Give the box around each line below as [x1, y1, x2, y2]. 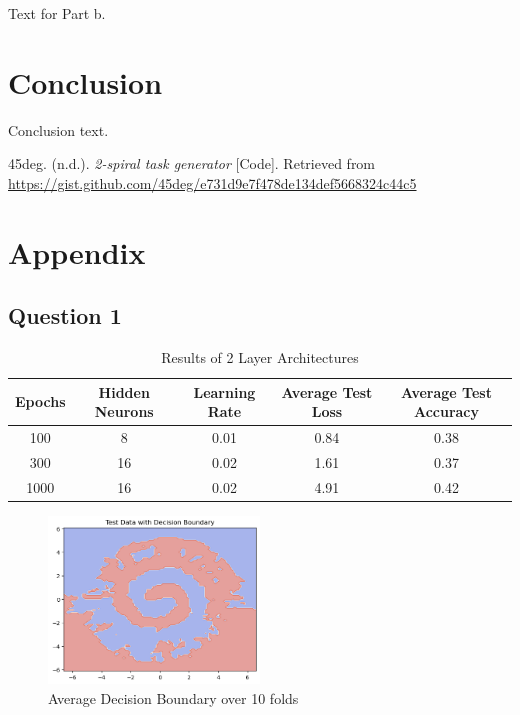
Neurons [94, 401, 154, 422]
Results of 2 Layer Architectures [161, 347, 359, 368]
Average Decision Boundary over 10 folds [48, 687, 299, 708]
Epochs [15, 391, 66, 412]
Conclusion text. [8, 119, 109, 140]
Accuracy [413, 401, 480, 422]
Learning [193, 381, 256, 402]
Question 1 [8, 300, 122, 331]
